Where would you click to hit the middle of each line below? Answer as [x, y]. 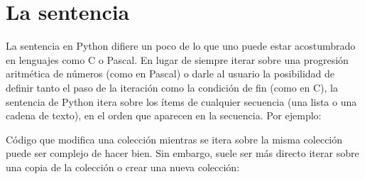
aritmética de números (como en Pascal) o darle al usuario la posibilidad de [170, 74]
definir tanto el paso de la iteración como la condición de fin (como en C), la [172, 87]
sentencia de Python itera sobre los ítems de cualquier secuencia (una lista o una [181, 101]
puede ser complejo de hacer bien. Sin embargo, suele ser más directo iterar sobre [182, 153]
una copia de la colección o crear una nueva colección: [123, 167]
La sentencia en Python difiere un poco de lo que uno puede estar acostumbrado [181, 46]
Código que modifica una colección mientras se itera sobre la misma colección [174, 139]
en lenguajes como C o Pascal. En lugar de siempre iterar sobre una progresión [177, 59]
